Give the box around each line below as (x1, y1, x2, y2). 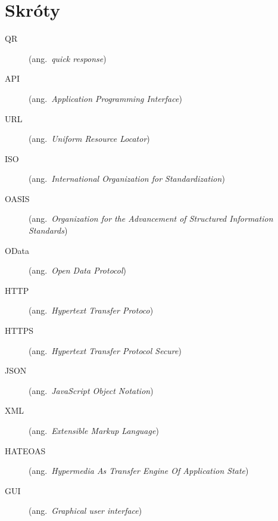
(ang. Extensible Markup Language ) (29, 424, 159, 436)
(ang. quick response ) (29, 52, 107, 64)
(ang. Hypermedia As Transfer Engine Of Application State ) (29, 464, 249, 477)
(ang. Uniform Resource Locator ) (29, 132, 150, 145)
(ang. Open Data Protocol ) (29, 264, 127, 277)
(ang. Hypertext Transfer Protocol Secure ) (29, 344, 182, 356)
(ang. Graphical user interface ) (29, 504, 142, 517)
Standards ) (29, 224, 68, 237)
